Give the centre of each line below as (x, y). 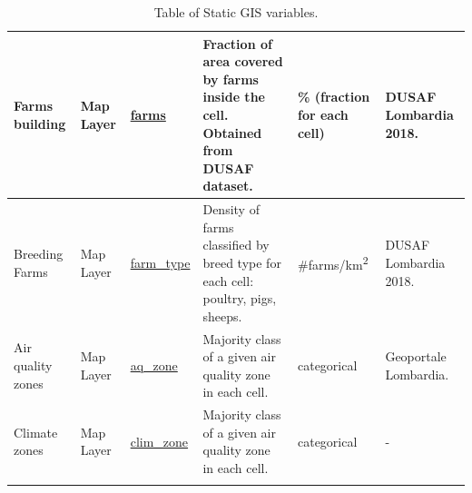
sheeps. (222, 316)
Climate (36, 432)
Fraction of (237, 43)
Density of (231, 209)
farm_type (160, 262)
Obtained (232, 132)
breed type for (242, 262)
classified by (236, 245)
